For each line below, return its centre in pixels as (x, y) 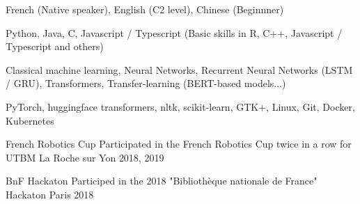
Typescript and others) (55, 46)
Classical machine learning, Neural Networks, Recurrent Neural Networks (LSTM (179, 69)
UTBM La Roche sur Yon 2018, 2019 (85, 157)
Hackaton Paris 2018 (50, 194)
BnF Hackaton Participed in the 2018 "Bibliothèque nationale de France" (162, 181)
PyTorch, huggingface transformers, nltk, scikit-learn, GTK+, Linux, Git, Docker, (180, 106)
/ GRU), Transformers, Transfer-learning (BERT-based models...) (146, 83)
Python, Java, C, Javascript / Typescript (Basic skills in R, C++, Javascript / (174, 32)
